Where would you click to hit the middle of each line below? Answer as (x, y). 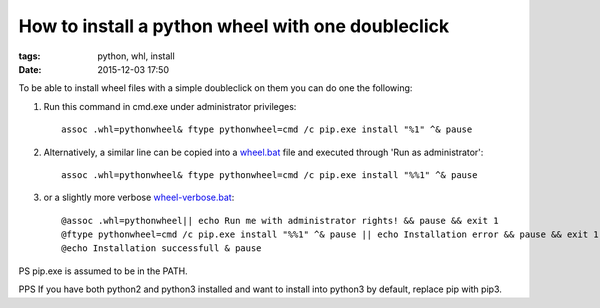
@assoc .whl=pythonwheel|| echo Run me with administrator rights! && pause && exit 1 (280, 220)
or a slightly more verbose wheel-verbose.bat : (139, 197)
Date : (30, 69)
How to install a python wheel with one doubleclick (234, 26)
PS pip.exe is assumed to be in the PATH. (103, 271)
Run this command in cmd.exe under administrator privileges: (170, 106)
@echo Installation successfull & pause (161, 248)
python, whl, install (136, 56)
